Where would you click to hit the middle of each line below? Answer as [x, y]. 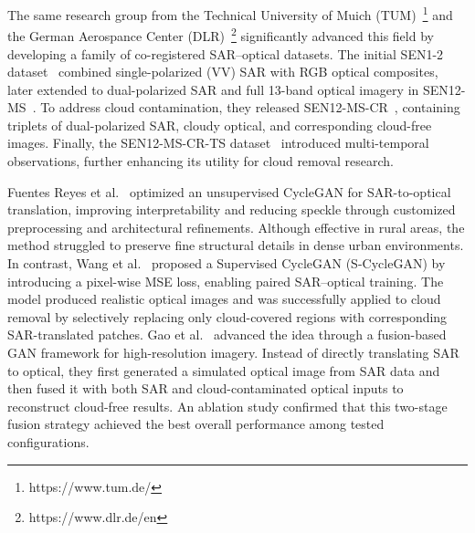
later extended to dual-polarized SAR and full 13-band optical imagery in [213, 89]
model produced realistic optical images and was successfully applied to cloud [224, 299]
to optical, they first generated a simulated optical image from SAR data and [224, 370]
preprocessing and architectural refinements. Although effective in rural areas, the [236, 227]
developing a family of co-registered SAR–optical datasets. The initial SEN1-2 [226, 53]
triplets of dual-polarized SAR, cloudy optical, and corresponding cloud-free [220, 125]
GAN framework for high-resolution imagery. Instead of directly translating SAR [233, 352]
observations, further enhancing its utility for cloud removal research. [201, 161]
